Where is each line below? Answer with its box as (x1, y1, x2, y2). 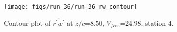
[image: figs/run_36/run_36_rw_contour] (4, 3, 138, 10)
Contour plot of (4, 17, 51, 28)
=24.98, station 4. (120, 17, 174, 28)
